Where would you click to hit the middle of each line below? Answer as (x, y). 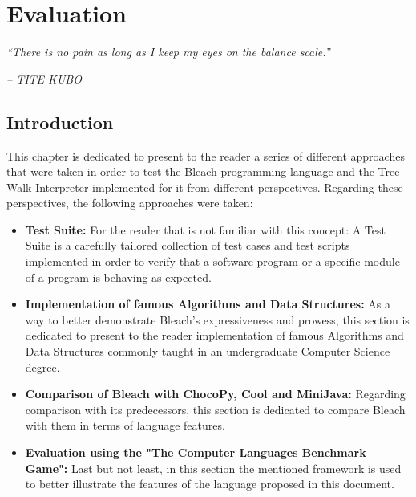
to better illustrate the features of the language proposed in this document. (210, 484)
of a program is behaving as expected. (118, 277)
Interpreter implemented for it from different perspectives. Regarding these (219, 187)
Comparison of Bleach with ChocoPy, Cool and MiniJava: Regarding (215, 394)
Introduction (60, 122)
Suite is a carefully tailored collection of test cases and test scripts (188, 245)
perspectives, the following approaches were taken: (130, 203)
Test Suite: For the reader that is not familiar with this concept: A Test (205, 229)
